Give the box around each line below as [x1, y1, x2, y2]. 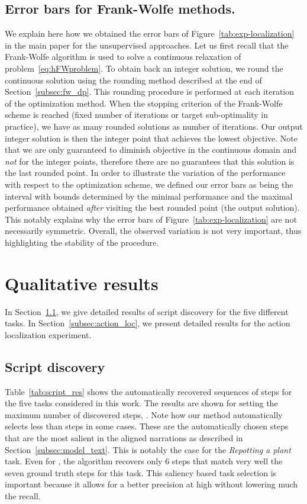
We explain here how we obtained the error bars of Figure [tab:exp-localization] [5, 27, 295, 40]
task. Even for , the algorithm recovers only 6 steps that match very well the [5, 455, 283, 467]
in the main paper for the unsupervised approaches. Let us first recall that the [5, 38, 289, 51]
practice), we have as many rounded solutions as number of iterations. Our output [5, 120, 303, 132]
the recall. [5, 489, 41, 502]
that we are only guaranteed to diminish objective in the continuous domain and [5, 143, 296, 156]
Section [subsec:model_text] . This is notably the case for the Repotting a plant [5, 443, 291, 455]
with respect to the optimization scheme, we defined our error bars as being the [5, 178, 293, 190]
